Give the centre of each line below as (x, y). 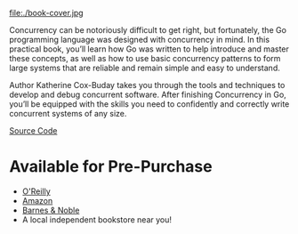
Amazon (37, 200)
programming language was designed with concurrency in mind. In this (139, 40)
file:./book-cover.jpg (46, 13)
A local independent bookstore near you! (97, 219)
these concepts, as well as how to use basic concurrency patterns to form (145, 58)
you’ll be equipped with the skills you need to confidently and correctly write (149, 104)
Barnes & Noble (51, 210)
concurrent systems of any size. (68, 113)
